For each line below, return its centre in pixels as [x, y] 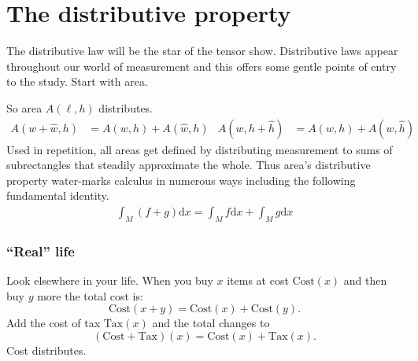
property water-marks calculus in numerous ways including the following [181, 180]
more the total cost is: [90, 295]
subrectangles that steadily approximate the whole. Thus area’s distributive [189, 165]
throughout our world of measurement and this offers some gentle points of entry [202, 66]
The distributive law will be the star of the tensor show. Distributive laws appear [202, 51]
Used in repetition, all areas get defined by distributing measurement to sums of [200, 149]
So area [24, 107]
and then [365, 280]
